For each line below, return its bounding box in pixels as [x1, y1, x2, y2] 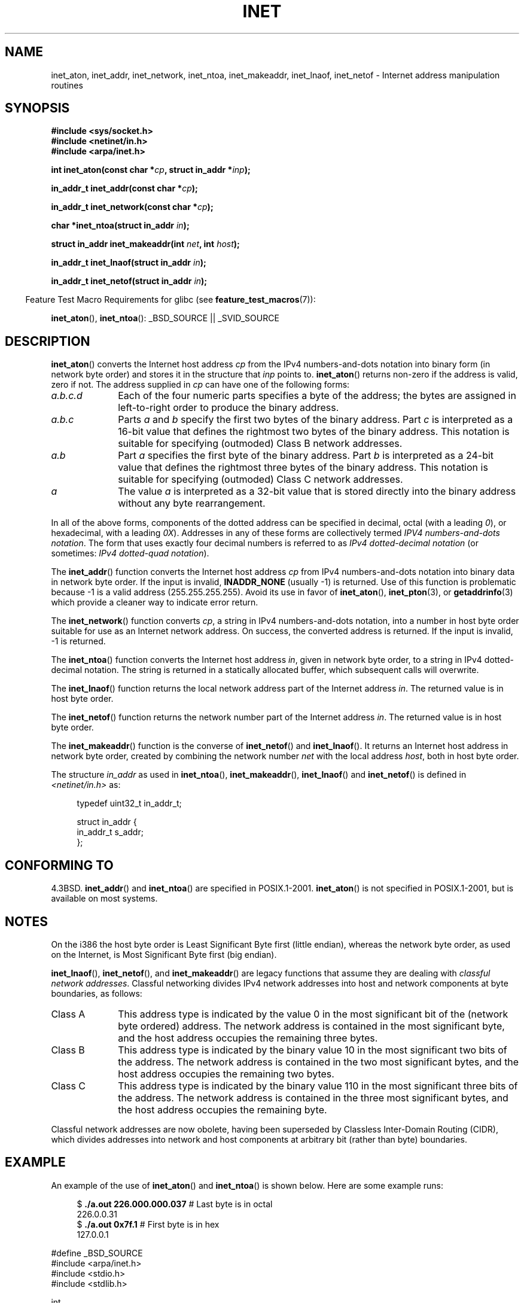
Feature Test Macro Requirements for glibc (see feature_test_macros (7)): [25, 294, 316, 305]
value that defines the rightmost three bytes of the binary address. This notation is [118, 461, 488, 474]
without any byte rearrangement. [118, 497, 266, 510]
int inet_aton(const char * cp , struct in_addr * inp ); [51, 165, 251, 175]
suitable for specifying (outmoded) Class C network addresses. [118, 473, 403, 486]
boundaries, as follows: [51, 988, 142, 998]
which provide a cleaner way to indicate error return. [51, 597, 258, 608]
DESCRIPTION [5, 333, 90, 349]
